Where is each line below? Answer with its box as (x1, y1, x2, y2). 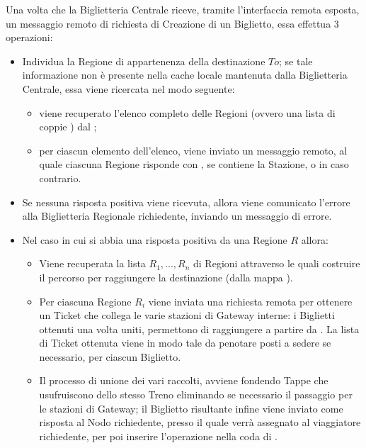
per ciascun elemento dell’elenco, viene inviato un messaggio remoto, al (39, 142, 348, 157)
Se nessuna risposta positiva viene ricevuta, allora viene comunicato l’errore (22, 194, 350, 209)
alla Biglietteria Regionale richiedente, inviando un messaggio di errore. (22, 208, 332, 223)
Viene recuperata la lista (39, 256, 146, 271)
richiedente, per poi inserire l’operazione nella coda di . (39, 428, 278, 443)
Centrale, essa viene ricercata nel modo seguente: (22, 81, 235, 96)
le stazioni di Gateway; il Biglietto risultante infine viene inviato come (39, 401, 343, 415)
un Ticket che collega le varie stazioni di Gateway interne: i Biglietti (39, 308, 335, 323)
